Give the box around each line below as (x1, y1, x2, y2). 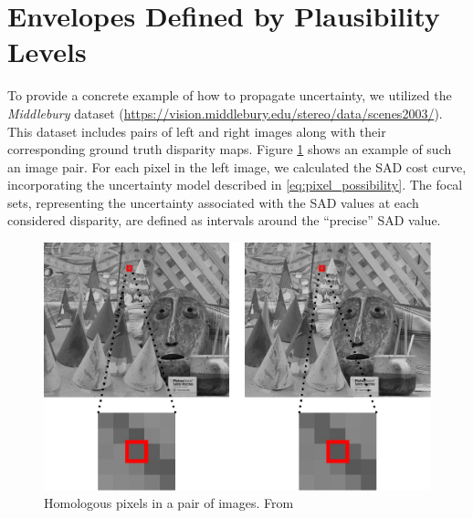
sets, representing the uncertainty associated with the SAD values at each (7, 192, 419, 212)
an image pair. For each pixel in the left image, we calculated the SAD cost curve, (7, 157, 467, 176)
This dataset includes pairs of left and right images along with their (7, 121, 386, 140)
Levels (7, 33, 87, 70)
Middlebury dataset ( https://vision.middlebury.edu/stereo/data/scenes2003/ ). (7, 103, 443, 122)
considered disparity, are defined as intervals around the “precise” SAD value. (7, 211, 441, 230)
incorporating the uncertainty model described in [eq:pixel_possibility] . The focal (7, 175, 463, 194)
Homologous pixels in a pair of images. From (44, 493, 294, 513)
